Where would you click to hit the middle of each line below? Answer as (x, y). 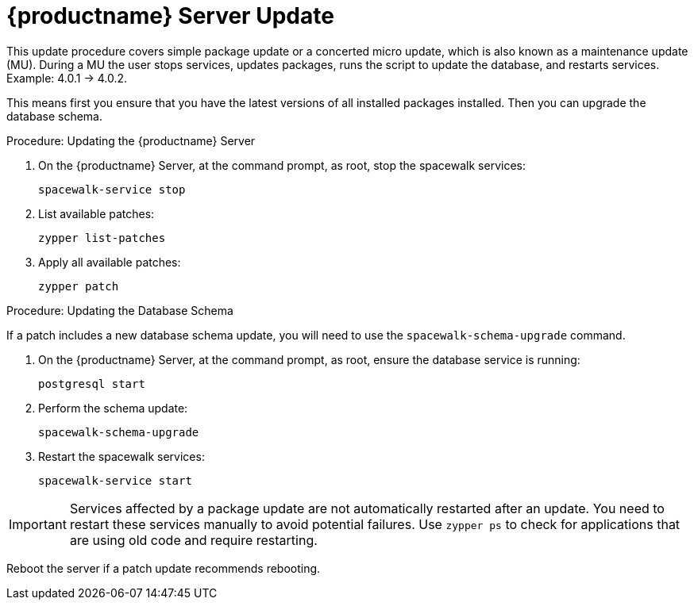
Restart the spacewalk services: (121, 456)
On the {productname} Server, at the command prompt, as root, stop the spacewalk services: (282, 165)
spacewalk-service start (115, 480)
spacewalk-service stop (112, 189)
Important (38, 524)
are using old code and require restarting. (193, 540)
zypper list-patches (102, 238)
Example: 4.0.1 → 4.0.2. (67, 78)
